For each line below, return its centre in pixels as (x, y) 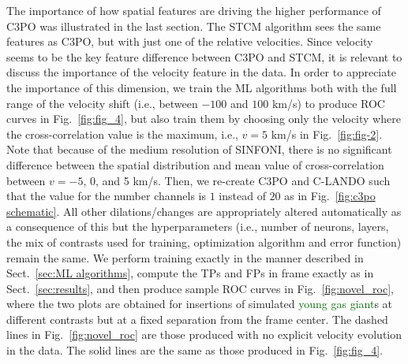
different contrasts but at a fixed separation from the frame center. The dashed (197, 319)
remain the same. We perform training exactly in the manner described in (185, 257)
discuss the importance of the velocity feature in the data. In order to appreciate (201, 72)
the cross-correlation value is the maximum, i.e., (122, 134)
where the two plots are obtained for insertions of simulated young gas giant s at (200, 304)
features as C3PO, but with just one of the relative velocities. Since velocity (190, 41)
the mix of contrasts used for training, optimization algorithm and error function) (204, 241)
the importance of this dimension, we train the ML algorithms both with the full (202, 87)
